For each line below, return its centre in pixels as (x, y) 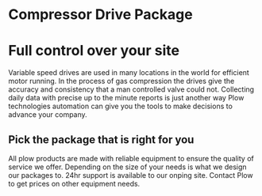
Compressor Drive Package (100, 15)
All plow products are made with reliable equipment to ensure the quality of (131, 158)
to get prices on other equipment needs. (74, 183)
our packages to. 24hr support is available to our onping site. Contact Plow (131, 175)
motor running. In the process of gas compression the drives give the (121, 81)
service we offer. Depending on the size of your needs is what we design (128, 167)
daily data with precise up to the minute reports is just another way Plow (126, 98)
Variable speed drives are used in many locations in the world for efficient (129, 73)
